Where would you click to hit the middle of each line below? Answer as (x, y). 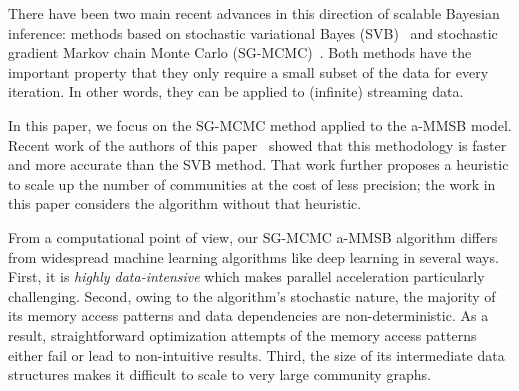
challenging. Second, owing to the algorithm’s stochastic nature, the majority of (252, 295)
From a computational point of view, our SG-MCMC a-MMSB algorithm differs (253, 236)
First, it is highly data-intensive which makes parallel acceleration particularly (246, 276)
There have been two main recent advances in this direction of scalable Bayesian (254, 13)
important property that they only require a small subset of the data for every (248, 71)
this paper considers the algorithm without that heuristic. (185, 203)
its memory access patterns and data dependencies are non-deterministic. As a (248, 315)
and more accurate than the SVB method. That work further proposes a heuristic (258, 164)
